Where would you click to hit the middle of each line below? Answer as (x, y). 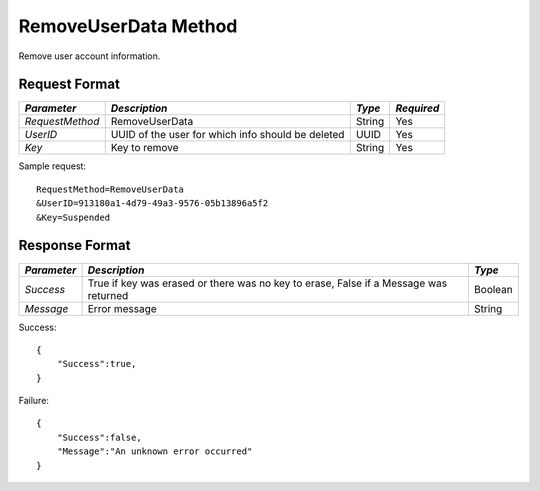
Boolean (493, 289)
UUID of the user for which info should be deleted (227, 135)
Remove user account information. (89, 56)
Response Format (74, 245)
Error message (122, 308)
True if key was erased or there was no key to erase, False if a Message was (267, 283)
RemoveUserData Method (128, 26)
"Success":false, (99, 437)
